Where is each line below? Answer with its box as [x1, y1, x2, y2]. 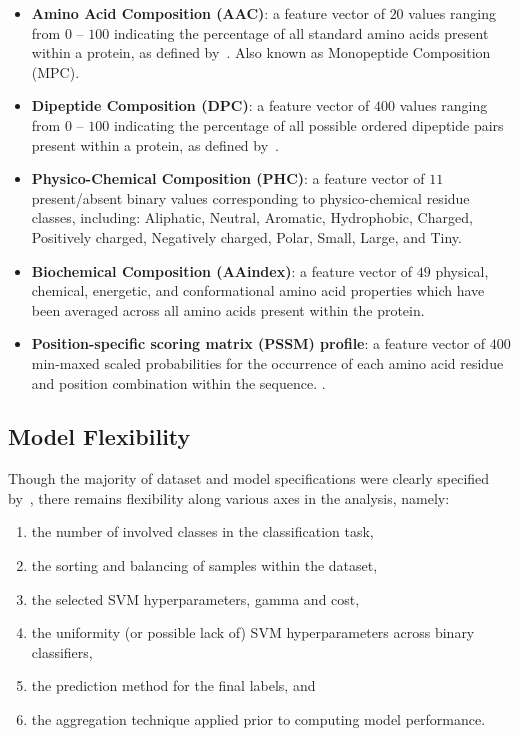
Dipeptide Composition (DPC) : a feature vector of [31, 95, 370, 116]
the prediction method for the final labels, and [31, 675, 316, 696]
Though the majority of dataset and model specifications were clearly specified [8, 468, 490, 489]
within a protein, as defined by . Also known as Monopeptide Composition [31, 42, 491, 63]
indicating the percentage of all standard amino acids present [113, 22, 489, 43]
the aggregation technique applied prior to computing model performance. [31, 709, 486, 730]
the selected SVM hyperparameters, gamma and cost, [31, 588, 360, 609]
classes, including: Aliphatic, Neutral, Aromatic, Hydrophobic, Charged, [31, 207, 473, 228]
